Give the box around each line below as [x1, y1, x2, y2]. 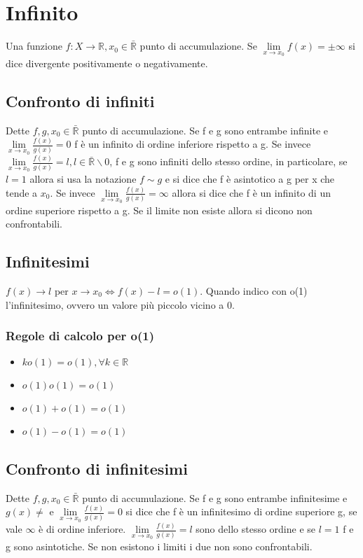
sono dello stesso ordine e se [196, 522, 316, 536]
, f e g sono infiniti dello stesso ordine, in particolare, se [109, 154, 348, 169]
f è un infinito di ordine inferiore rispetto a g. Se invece [74, 137, 311, 151]
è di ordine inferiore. [39, 522, 126, 536]
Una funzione [6, 39, 62, 53]
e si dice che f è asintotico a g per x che [165, 172, 335, 186]
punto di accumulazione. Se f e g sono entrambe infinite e [82, 123, 329, 137]
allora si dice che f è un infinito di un [172, 185, 331, 200]
